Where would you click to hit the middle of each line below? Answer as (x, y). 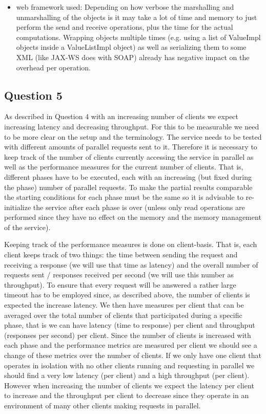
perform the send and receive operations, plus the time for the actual (125, 27)
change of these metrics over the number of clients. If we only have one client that (133, 355)
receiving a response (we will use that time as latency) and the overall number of (131, 264)
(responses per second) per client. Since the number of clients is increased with (128, 335)
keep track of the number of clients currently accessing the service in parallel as (129, 156)
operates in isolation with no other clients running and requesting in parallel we (129, 365)
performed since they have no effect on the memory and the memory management (133, 217)
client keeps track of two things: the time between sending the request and (121, 255)
